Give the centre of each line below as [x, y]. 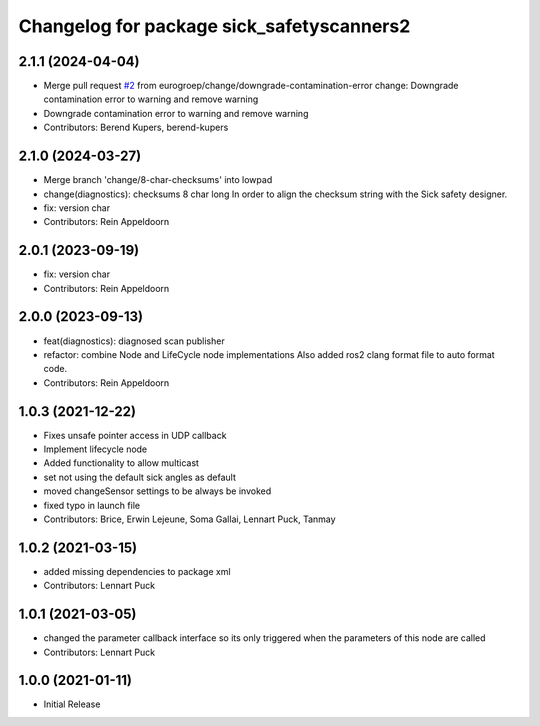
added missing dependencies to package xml [137, 571]
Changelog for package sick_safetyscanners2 [214, 26]
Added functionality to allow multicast [121, 463]
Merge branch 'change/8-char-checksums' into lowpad [158, 180]
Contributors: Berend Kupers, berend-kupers [136, 127]
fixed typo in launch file [91, 505]
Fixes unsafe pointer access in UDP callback [135, 435]
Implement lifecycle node [95, 449]
